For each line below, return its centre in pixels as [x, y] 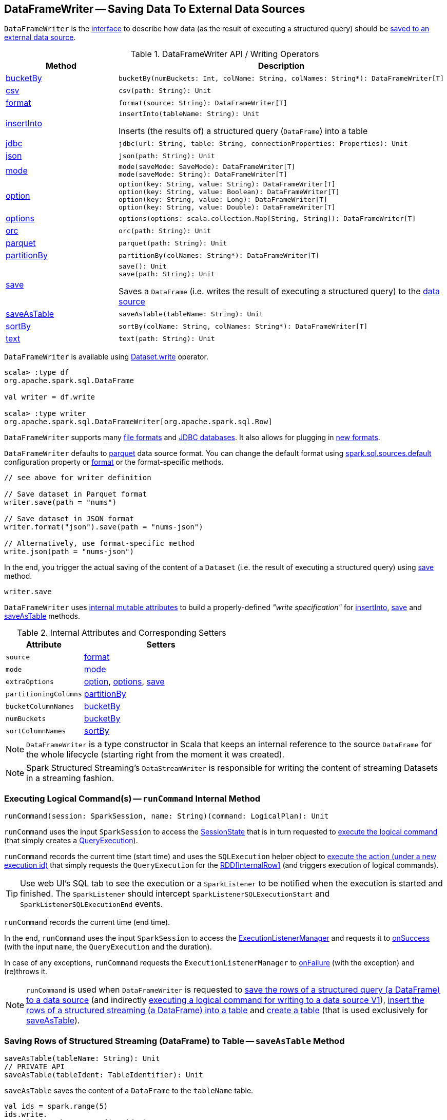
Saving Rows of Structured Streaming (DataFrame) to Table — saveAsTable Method [174, 1041]
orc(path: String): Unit [165, 231]
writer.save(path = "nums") [61, 502]
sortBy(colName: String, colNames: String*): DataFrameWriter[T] [243, 326]
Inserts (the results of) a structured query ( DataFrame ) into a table [243, 131]
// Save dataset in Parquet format [76, 494]
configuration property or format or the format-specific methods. [114, 462]
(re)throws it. [26, 972]
